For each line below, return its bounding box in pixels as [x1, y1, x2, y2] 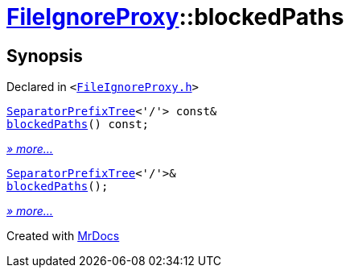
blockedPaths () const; [6, 118, 150, 131]
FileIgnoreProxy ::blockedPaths [6, 3, 344, 31]
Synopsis [6, 45, 83, 66]
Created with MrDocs [6, 229, 120, 243]
